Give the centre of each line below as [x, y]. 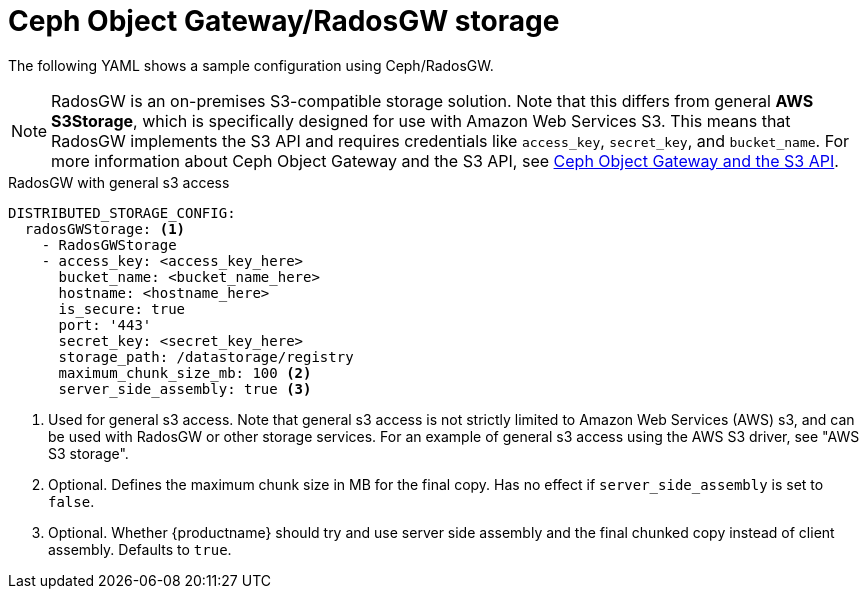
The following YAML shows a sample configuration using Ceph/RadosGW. [251, 65]
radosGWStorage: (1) [105, 228]
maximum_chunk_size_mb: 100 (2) [185, 372]
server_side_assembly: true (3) [185, 388]
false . [71, 501]
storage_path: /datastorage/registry [206, 356]
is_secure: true [122, 308]
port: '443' [105, 324]
